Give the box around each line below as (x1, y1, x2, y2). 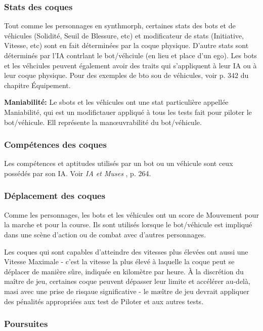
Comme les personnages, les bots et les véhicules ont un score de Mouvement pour (4, 209, 259, 220)
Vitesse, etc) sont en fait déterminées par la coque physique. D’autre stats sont (4, 40, 249, 51)
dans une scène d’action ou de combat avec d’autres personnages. (4, 229, 206, 239)
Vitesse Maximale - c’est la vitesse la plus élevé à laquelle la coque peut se (4, 256, 235, 267)
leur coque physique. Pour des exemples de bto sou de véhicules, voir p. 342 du (4, 70, 249, 80)
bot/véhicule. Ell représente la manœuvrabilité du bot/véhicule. (4, 116, 202, 127)
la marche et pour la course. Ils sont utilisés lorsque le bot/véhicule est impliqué (4, 219, 252, 230)
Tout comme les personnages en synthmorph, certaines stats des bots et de (4, 20, 236, 31)
